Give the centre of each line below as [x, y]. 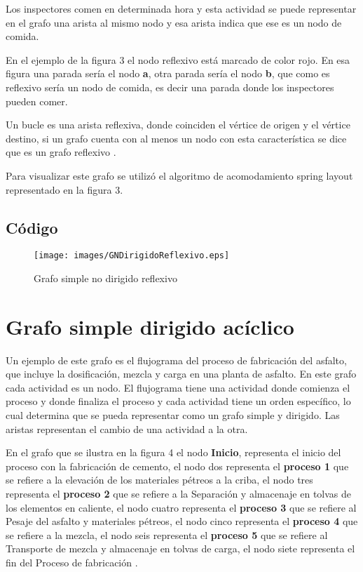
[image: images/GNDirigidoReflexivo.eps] [132, 256]
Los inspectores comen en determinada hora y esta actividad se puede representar [181, 8]
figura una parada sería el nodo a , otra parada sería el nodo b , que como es [168, 73]
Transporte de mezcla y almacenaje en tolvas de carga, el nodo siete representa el [180, 548]
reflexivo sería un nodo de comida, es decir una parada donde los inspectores [170, 87]
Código [32, 227]
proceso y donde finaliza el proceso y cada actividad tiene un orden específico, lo [178, 401]
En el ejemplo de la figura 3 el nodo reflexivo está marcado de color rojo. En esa [178, 59]
